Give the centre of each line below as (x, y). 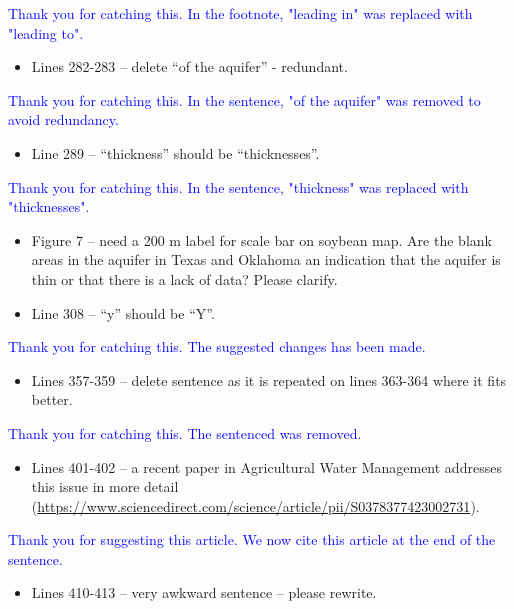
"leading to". (46, 32)
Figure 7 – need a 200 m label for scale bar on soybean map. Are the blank (261, 239)
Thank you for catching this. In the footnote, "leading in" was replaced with (240, 13)
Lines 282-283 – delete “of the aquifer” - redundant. (189, 66)
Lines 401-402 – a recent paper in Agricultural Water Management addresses (266, 466)
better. (52, 399)
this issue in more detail (105, 486)
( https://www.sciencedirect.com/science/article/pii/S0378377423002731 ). (255, 505)
